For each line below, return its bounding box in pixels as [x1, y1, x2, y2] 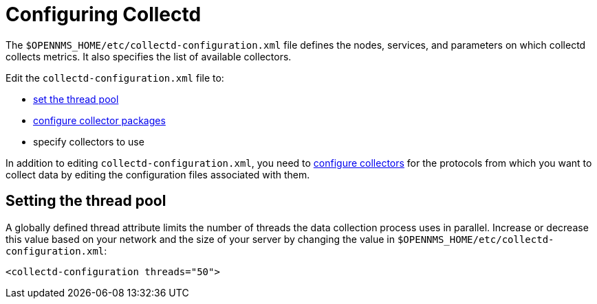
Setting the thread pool [6, 192, 166, 210]
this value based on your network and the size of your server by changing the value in [6, 233, 395, 245]
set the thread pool [33, 93, 119, 105]
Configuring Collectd [6, 3, 202, 26]
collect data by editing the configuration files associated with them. [6, 168, 310, 180]
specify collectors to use [33, 135, 144, 148]
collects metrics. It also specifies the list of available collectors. [6, 50, 292, 62]
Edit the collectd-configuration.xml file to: [6, 71, 224, 84]
